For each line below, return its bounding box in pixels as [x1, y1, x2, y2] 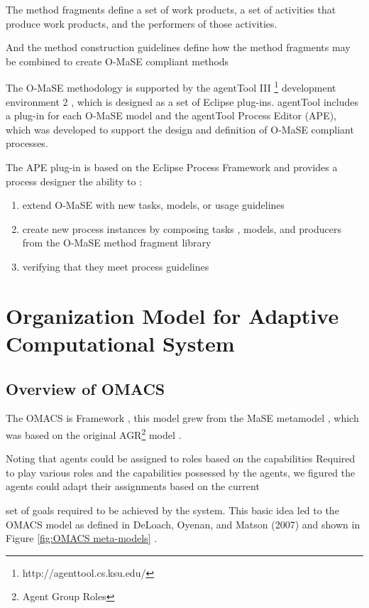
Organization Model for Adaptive [6, 300, 339, 330]
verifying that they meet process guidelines [22, 259, 209, 273]
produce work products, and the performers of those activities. [6, 16, 277, 31]
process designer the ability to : [6, 173, 143, 188]
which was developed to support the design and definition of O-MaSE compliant [6, 121, 354, 136]
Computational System [6, 328, 235, 357]
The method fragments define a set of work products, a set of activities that [6, 2, 336, 16]
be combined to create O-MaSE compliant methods [6, 53, 229, 68]
